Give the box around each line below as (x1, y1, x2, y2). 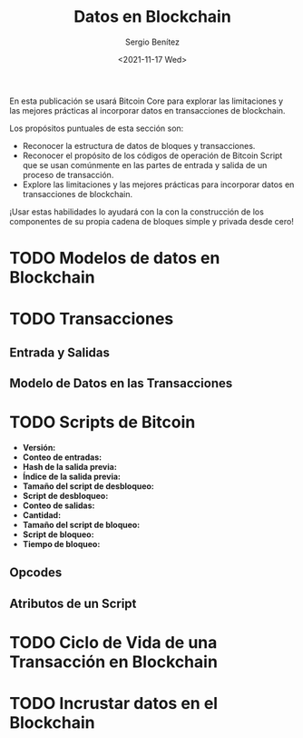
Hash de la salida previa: (22, 462, 118, 473)
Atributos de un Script (9, 595, 137, 611)
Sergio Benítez (125, 36, 180, 47)
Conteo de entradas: (22, 452, 103, 463)
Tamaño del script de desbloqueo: (22, 481, 154, 492)
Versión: (22, 443, 56, 454)
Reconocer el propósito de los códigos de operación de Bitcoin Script (22, 150, 283, 161)
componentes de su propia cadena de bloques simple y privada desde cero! (9, 215, 295, 226)
